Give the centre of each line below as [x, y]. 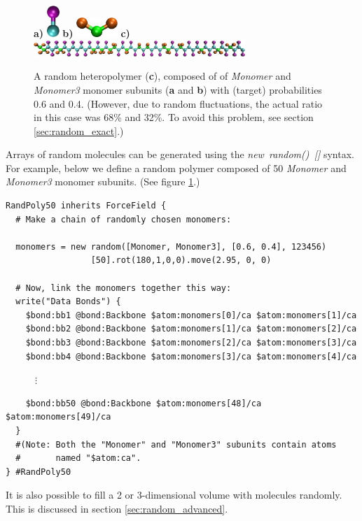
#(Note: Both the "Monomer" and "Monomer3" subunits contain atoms [176, 444]
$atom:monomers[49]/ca [58, 417]
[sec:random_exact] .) [79, 130]
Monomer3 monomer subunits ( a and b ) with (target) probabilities [178, 89]
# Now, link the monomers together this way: [124, 288]
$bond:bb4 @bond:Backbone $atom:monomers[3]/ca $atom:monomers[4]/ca [191, 356]
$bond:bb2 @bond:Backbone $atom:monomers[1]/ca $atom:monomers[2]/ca [191, 329]
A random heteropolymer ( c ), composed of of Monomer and [162, 76]
